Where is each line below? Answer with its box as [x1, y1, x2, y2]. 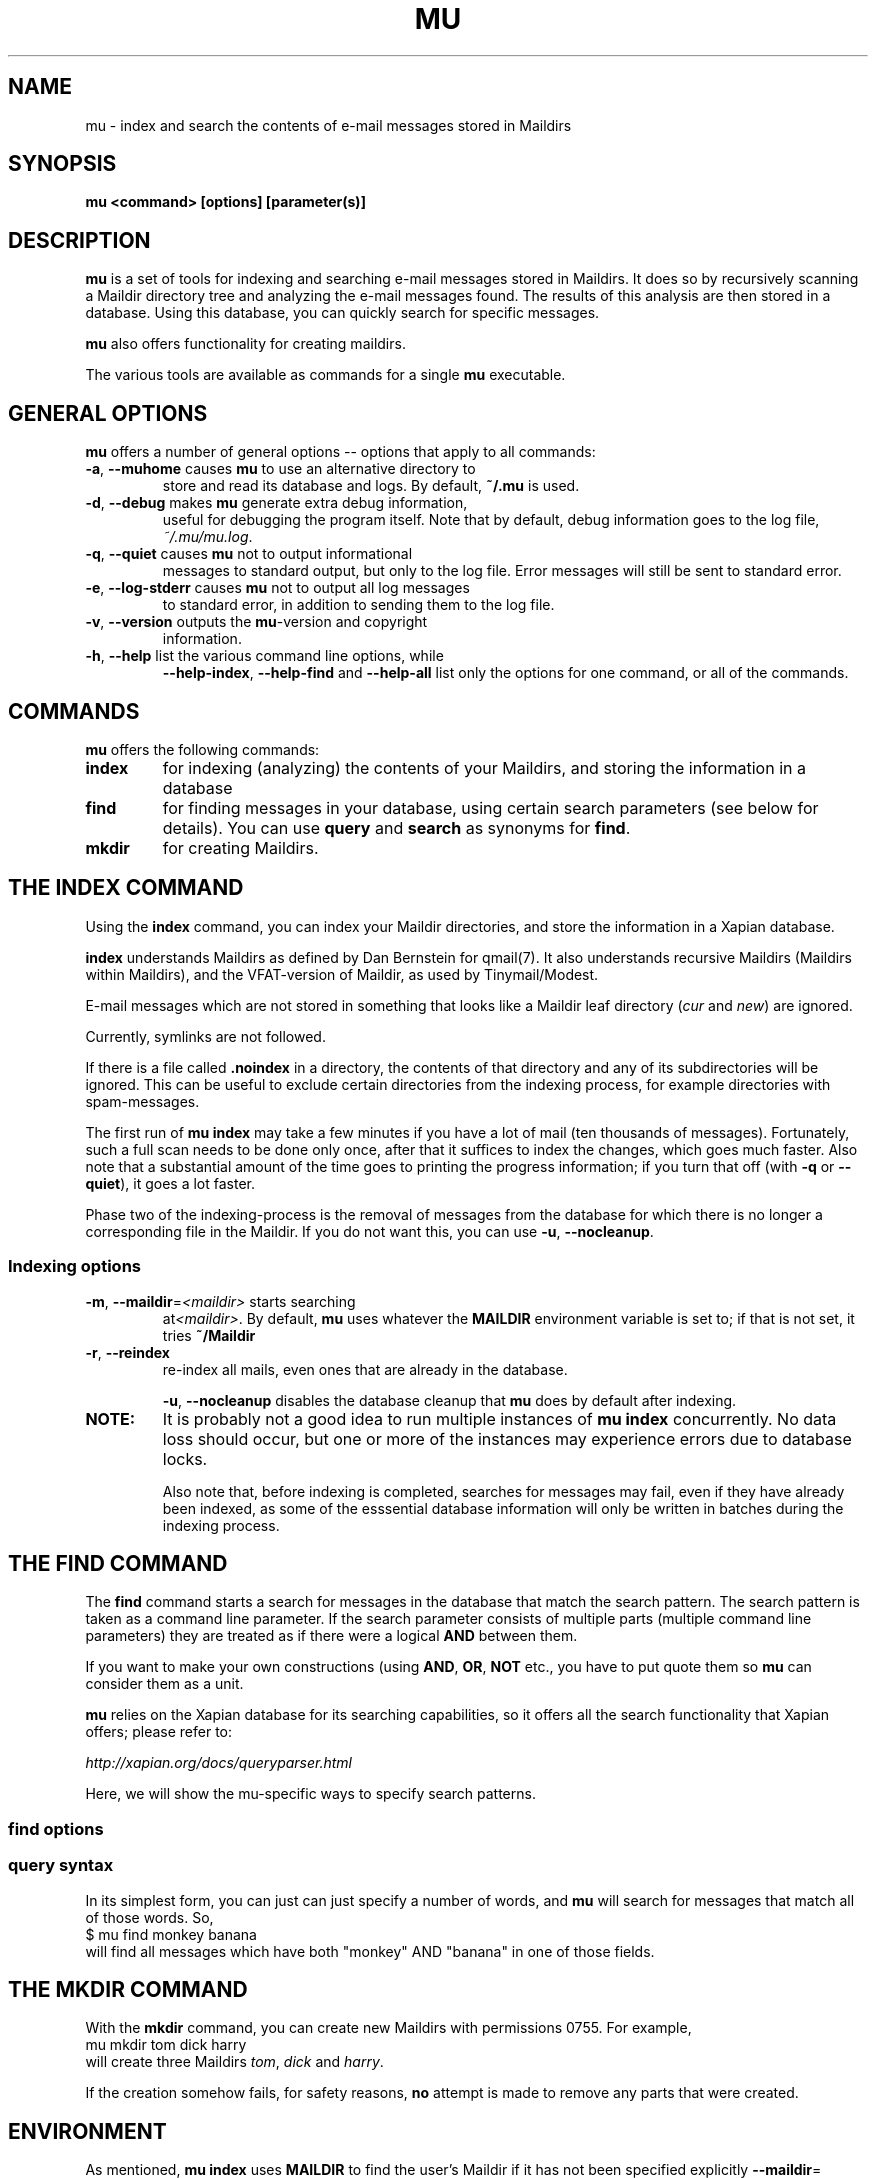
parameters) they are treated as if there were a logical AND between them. [85, 1627, 578, 1645]
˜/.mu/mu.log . [162, 528, 253, 546]
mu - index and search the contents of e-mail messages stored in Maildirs [85, 116, 572, 134]
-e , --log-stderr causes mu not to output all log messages [85, 579, 470, 597]
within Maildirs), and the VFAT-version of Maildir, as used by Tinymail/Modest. [85, 965, 599, 983]
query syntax [8, 1855, 114, 1876]
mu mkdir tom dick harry [85, 2036, 247, 2054]
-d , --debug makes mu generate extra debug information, [85, 494, 468, 512]
